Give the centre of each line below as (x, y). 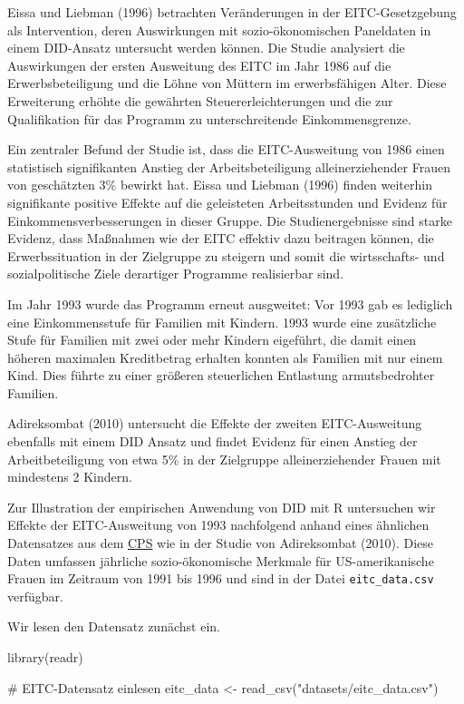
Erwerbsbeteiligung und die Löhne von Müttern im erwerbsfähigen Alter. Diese (227, 83)
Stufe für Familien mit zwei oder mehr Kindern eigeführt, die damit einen (212, 340)
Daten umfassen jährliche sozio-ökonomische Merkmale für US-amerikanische (221, 560)
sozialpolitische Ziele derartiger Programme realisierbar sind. (176, 274)
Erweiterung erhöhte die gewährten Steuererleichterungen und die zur (200, 100)
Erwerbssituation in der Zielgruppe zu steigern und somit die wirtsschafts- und (226, 255)
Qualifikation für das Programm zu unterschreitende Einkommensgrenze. (209, 118)
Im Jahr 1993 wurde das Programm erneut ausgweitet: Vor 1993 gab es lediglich (230, 303)
